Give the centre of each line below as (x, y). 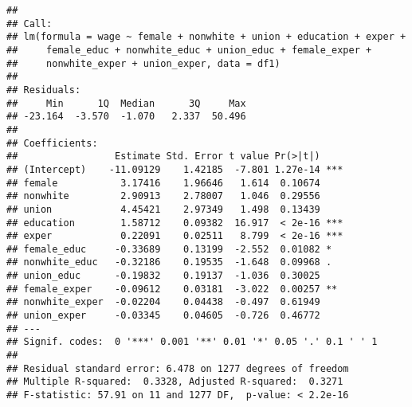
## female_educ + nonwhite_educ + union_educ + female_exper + (189, 50)
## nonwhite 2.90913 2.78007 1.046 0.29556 (163, 196)
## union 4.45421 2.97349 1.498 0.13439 (163, 209)
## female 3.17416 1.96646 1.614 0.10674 (163, 183)
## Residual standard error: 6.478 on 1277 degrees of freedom (178, 368)
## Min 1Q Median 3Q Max (126, 103)
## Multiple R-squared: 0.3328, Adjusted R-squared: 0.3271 (175, 382)
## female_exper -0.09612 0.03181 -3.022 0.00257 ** (172, 289)
